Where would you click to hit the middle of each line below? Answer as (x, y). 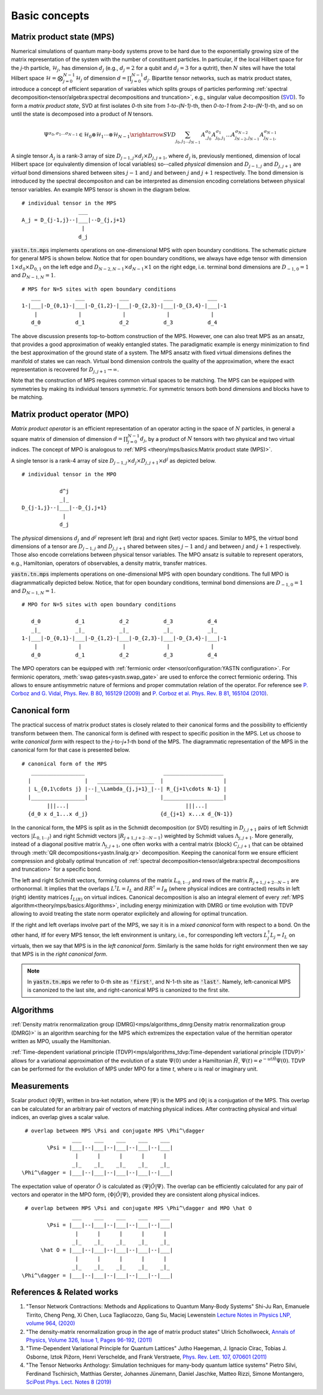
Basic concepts (50, 16)
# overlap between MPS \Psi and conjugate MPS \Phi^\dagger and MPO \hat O (138, 1208)
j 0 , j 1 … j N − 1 (188, 142)
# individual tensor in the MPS (69, 203)
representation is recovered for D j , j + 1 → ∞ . (65, 370)
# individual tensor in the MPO (69, 474)
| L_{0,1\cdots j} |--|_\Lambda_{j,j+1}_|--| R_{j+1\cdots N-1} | (127, 789)
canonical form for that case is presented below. (71, 750)
